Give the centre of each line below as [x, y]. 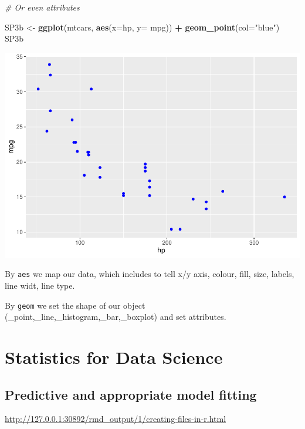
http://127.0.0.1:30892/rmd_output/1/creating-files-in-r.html [116, 419]
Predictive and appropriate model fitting [131, 394]
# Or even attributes [42, 7]
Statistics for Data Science [114, 357]
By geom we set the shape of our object [75, 305]
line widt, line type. [40, 285]
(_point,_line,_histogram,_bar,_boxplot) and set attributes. [116, 317]
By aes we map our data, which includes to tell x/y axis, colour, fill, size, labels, [150, 274]
